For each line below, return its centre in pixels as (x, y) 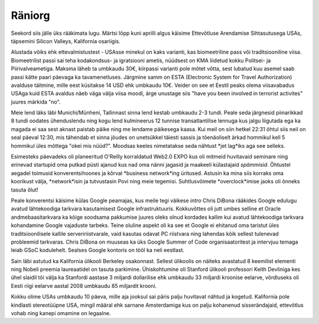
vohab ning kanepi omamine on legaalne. (61, 313)
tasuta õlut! (25, 190)
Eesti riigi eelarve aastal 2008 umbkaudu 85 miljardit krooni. (84, 286)
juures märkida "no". (36, 102)
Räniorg (30, 15)
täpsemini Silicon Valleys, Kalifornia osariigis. (66, 41)
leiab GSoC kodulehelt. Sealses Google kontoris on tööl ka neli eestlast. (98, 250)
